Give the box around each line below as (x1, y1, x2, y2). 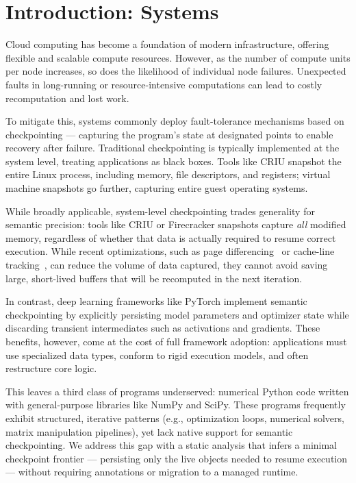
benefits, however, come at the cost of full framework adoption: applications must (5, 334, 347, 348)
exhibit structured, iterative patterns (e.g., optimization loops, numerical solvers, (5, 410, 344, 425)
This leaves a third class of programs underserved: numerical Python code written (5, 384, 349, 398)
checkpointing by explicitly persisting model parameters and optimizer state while (5, 307, 349, 321)
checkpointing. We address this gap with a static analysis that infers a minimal (5, 438, 338, 452)
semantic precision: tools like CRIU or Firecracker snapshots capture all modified (5, 217, 346, 232)
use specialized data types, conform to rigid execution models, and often (5, 347, 309, 362)
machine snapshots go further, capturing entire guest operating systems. (5, 181, 308, 195)
